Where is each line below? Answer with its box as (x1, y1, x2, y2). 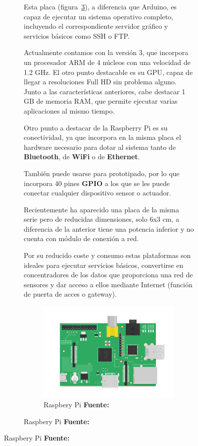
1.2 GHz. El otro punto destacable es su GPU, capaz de (24, 66, 193, 77)
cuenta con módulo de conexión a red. (24, 233, 139, 244)
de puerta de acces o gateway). (24, 289, 117, 299)
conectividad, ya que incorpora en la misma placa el (24, 132, 181, 142)
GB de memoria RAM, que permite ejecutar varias (24, 96, 178, 106)
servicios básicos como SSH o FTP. (24, 30, 130, 41)
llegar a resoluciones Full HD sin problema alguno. (24, 76, 177, 87)
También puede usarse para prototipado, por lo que (24, 168, 180, 178)
